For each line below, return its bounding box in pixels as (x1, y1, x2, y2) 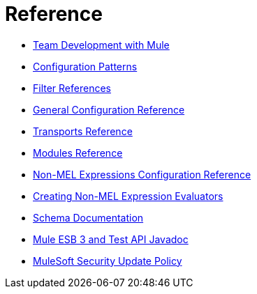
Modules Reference (33, 146, 123, 159)
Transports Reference (33, 125, 133, 137)
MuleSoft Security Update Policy (33, 254, 182, 267)
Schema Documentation (33, 211, 144, 224)
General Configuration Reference (33, 103, 185, 116)
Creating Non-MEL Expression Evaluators (33, 189, 223, 202)
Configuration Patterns (33, 60, 138, 72)
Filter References (33, 82, 111, 94)
